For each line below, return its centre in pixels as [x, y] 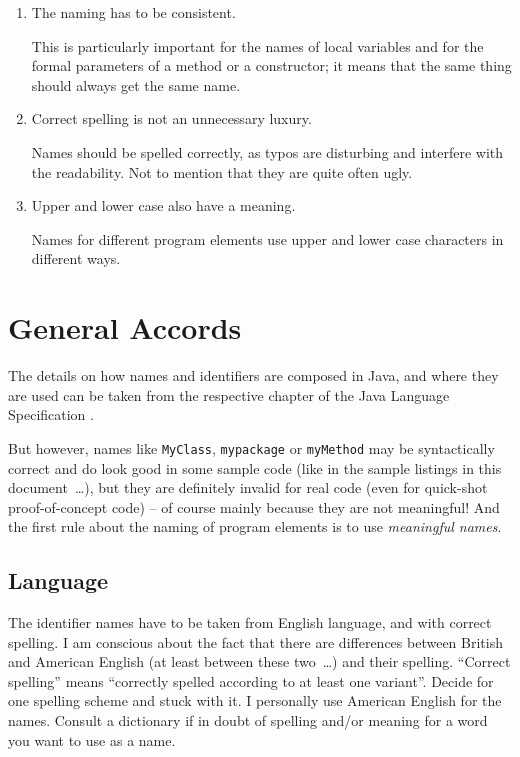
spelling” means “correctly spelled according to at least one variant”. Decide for [251, 680]
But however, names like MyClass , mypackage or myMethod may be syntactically [251, 447]
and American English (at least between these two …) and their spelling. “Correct [259, 661]
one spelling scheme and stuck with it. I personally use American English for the [255, 700]
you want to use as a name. [92, 739]
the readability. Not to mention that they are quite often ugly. [222, 171]
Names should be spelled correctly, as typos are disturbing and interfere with [267, 151]
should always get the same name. [136, 84]
